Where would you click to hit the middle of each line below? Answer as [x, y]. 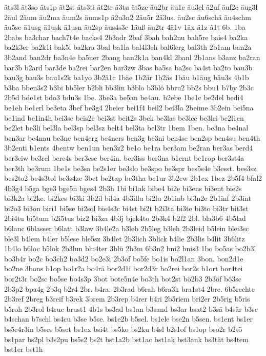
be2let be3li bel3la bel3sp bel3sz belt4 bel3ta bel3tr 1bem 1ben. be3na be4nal [126, 128]
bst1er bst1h [24, 349]
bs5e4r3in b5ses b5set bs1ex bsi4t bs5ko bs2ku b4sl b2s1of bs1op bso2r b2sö [123, 329]
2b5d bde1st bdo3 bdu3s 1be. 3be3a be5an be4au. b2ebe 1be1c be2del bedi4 [124, 97]
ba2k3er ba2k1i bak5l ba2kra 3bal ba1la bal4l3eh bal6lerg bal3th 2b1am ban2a [128, 47]
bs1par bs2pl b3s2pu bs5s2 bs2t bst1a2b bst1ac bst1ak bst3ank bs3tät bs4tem [126, 339]
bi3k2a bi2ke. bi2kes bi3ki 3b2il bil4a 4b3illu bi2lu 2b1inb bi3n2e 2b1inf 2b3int [128, 198]
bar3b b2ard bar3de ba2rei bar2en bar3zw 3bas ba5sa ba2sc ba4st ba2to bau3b [128, 67]
